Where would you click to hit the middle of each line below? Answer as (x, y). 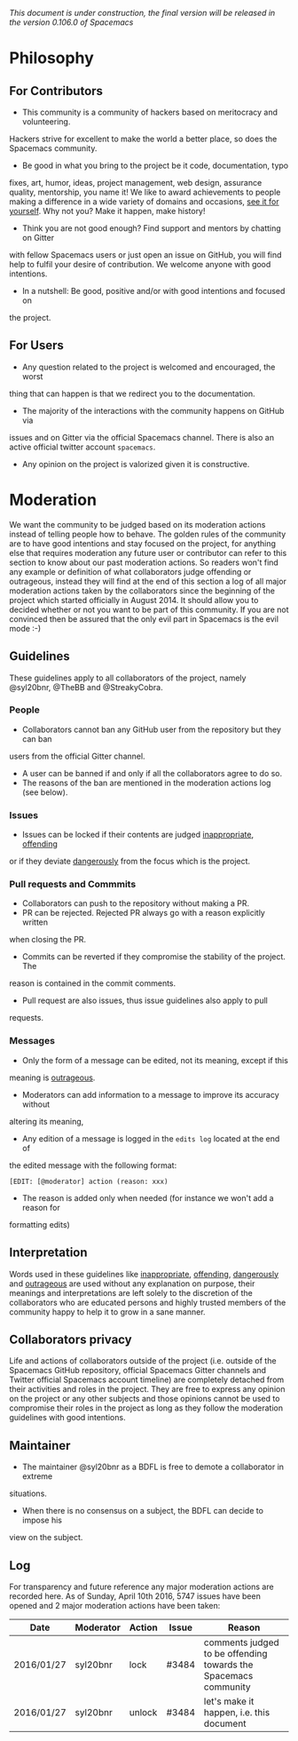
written (35, 922)
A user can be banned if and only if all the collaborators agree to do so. (152, 773)
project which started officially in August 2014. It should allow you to (134, 600)
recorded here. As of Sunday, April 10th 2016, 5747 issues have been (135, 1596)
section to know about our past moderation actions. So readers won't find (144, 562)
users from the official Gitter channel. (77, 756)
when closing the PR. (48, 940)
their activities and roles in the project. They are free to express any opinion (147, 1389)
